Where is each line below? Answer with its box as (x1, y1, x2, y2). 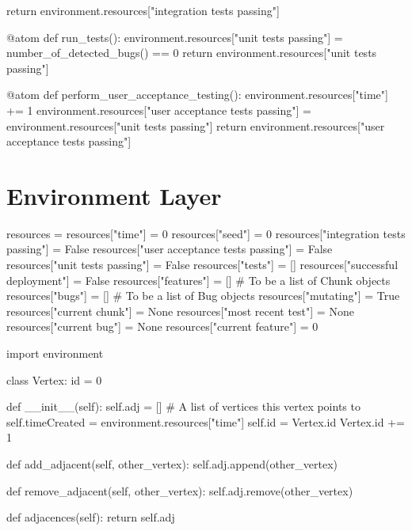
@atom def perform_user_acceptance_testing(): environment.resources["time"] (6, 86, 388, 103)
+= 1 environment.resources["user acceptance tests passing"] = (6, 101, 311, 118)
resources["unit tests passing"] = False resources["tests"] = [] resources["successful (6, 256, 399, 273)
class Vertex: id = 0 (6, 371, 102, 388)
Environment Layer (6, 179, 222, 211)
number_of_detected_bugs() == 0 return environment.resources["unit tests (6, 44, 377, 61)
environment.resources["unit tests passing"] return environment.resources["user (6, 117, 385, 134)
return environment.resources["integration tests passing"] (6, 2, 280, 18)
